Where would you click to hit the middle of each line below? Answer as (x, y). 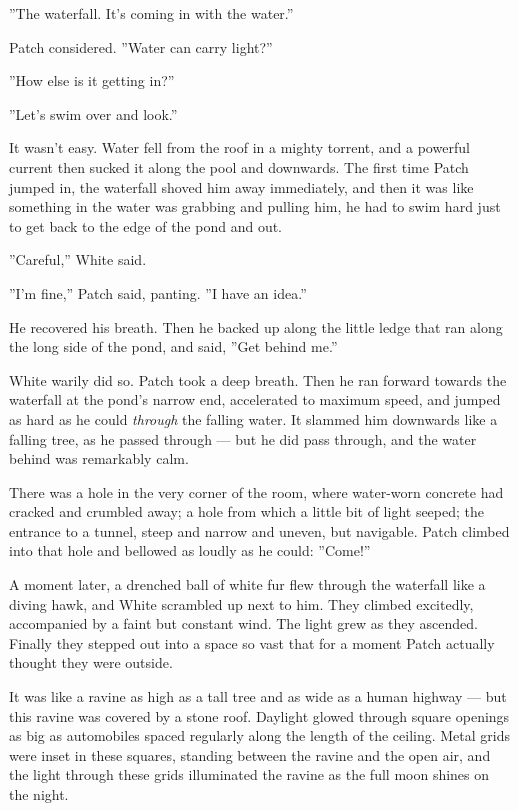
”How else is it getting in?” (92, 80)
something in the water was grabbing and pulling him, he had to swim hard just (255, 206)
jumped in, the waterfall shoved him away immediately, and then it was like (241, 186)
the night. (39, 794)
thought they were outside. (91, 662)
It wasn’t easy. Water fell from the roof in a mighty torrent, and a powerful (239, 147)
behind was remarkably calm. (99, 458)
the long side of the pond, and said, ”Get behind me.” (173, 346)
